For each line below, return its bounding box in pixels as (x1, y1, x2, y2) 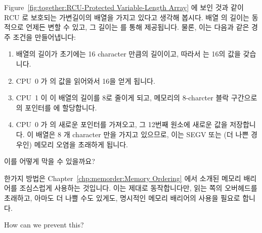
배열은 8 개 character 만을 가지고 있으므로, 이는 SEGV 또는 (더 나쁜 (35, 129, 249, 139)
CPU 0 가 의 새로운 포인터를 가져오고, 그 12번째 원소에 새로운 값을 (16, 119, 228, 130)
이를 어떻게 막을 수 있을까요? (4, 156, 95, 166)
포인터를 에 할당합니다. (25, 102, 97, 112)
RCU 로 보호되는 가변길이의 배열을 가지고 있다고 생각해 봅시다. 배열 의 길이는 (4, 12, 249, 22)
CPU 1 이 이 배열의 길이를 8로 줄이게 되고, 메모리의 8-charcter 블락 (16, 92, 229, 103)
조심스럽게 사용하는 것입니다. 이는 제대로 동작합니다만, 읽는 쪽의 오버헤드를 (19, 183, 257, 193)
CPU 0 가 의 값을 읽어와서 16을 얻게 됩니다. (16, 75, 155, 86)
